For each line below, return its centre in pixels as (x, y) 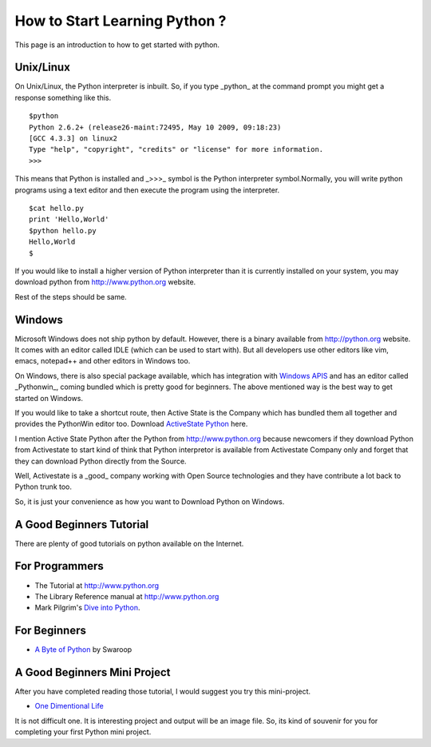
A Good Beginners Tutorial (82, 524)
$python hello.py (63, 230)
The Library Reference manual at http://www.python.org (127, 596)
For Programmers (59, 566)
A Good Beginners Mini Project (93, 672)
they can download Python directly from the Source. (101, 461)
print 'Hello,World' (69, 219)
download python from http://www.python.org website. (105, 282)
